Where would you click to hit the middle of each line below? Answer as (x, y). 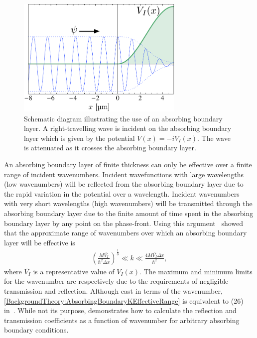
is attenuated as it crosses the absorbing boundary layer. (110, 148)
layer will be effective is (40, 242)
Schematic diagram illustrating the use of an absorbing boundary (123, 118)
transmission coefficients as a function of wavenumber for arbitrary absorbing (122, 320)
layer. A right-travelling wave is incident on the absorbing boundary (128, 128)
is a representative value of (74, 271)
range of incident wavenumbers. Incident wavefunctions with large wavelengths (124, 174)
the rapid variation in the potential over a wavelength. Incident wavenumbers (122, 193)
